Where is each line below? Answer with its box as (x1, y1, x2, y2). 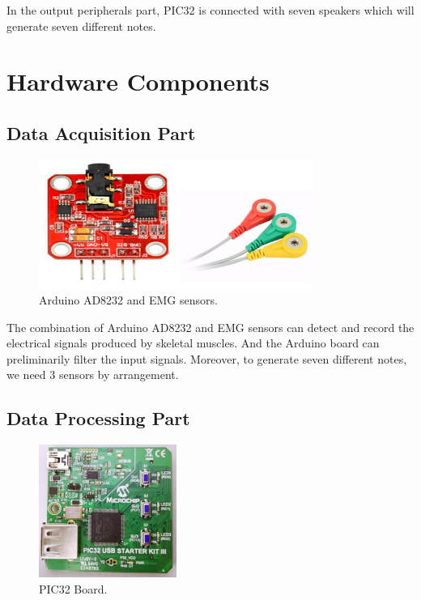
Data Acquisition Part (6, 120, 196, 145)
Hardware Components (6, 65, 270, 98)
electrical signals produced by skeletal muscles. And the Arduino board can (6, 334, 380, 351)
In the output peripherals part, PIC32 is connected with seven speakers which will (6, 2, 415, 18)
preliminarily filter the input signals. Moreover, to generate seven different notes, (6, 350, 407, 367)
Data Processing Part (6, 406, 190, 431)
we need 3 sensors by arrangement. (6, 366, 179, 383)
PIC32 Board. (39, 580, 108, 597)
